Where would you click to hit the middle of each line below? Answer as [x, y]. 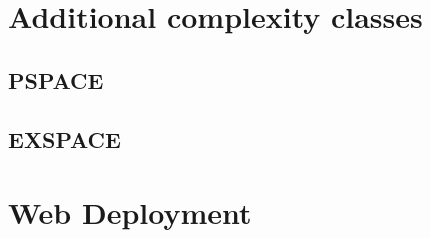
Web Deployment [130, 212]
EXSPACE [64, 138]
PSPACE [56, 79]
